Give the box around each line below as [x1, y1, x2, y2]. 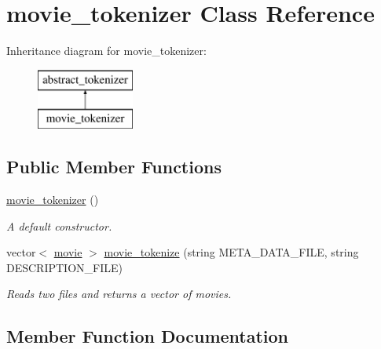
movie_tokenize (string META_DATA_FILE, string [104, 244, 359, 260]
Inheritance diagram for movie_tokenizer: [6, 42, 207, 59]
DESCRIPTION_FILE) [6, 259, 123, 275]
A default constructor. [6, 217, 112, 234]
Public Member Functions [6, 155, 222, 179]
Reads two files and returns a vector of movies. [6, 285, 232, 302]
